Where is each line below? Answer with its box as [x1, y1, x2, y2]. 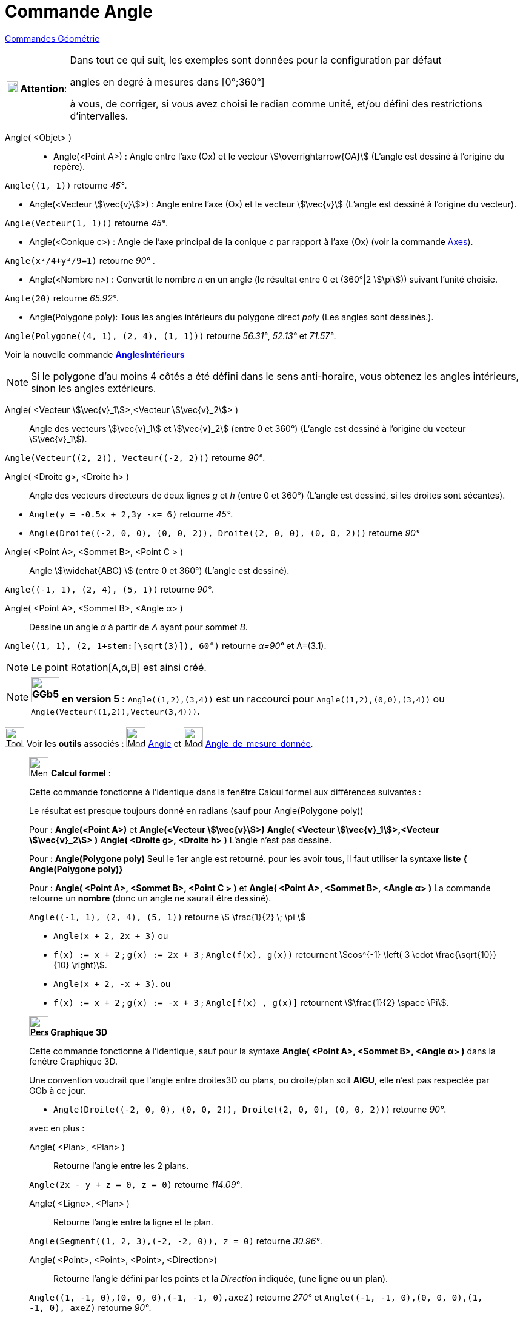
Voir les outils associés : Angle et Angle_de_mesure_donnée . [26, 738, 313, 749]
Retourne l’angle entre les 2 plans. [53, 1160, 189, 1171]
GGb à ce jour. [29, 1085, 86, 1096]
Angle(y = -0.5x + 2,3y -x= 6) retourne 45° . [29, 508, 233, 519]
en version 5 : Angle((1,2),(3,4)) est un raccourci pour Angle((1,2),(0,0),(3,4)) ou [61, 692, 445, 705]
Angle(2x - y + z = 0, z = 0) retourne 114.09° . [29, 1179, 242, 1190]
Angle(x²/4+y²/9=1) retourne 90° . [5, 255, 155, 266]
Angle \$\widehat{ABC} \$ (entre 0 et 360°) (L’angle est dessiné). [29, 565, 290, 576]
